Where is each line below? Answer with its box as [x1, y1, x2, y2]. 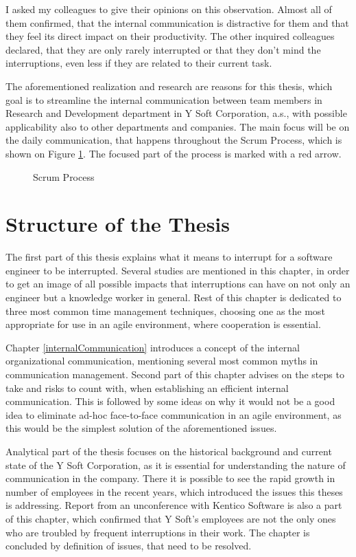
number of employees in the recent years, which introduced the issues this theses [5, 484, 343, 499]
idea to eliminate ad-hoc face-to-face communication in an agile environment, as [5, 407, 342, 422]
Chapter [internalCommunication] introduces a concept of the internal [5, 340, 300, 354]
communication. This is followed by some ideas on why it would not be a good [5, 394, 335, 408]
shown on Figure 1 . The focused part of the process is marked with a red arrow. [5, 146, 342, 160]
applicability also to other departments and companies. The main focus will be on [5, 119, 350, 133]
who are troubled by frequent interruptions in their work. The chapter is [5, 525, 310, 539]
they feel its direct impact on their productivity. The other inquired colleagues [5, 29, 335, 43]
